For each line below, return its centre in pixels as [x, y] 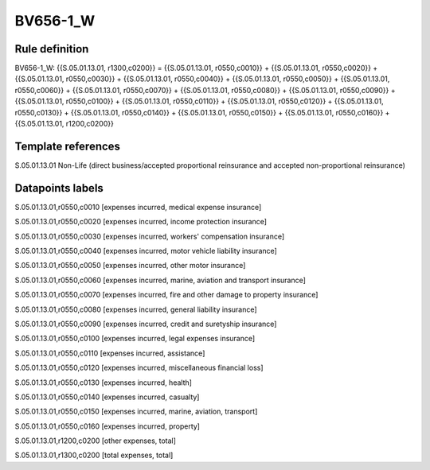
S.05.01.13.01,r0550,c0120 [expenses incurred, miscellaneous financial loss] [139, 368]
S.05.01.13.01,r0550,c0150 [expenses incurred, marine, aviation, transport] [136, 412]
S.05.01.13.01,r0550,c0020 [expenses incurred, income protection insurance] [141, 222]
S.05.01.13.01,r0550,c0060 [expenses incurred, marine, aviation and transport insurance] [160, 280]
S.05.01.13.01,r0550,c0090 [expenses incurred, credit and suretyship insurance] [146, 324]
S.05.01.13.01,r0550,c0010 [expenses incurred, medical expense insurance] [138, 207]
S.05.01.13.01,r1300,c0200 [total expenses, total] [94, 455]
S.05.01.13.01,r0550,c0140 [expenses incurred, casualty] [107, 397]
